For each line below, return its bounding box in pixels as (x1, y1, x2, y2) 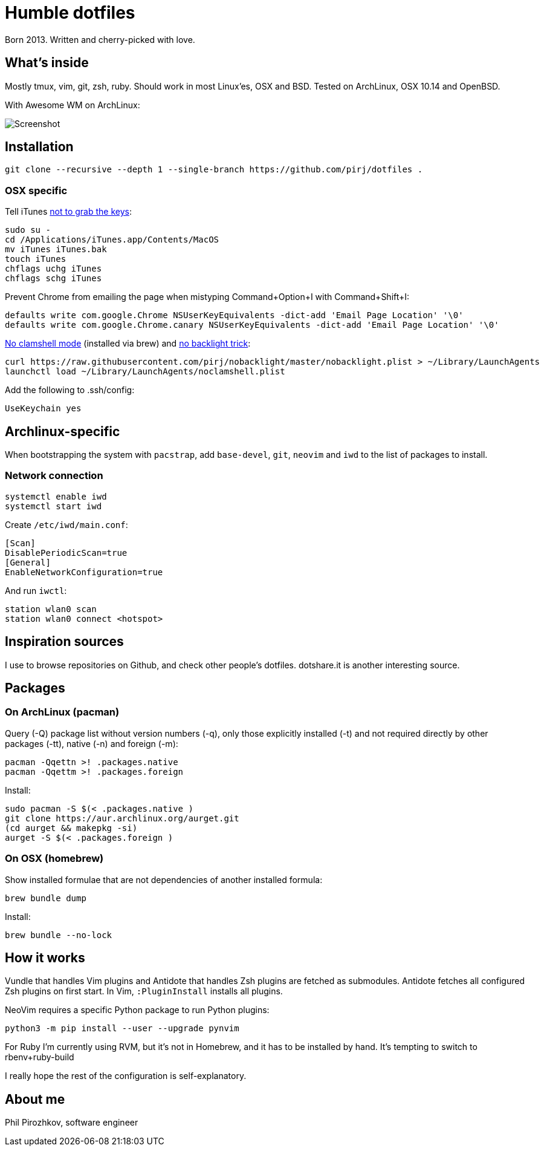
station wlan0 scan (5, 604, 97, 614)
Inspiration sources (5, 634, 124, 650)
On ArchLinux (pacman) (5, 706, 120, 719)
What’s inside (5, 55, 89, 71)
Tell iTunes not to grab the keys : (5, 206, 132, 217)
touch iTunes (5, 254, 66, 264)
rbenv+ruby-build (5, 1052, 74, 1063)
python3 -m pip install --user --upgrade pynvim (5, 1023, 239, 1034)
